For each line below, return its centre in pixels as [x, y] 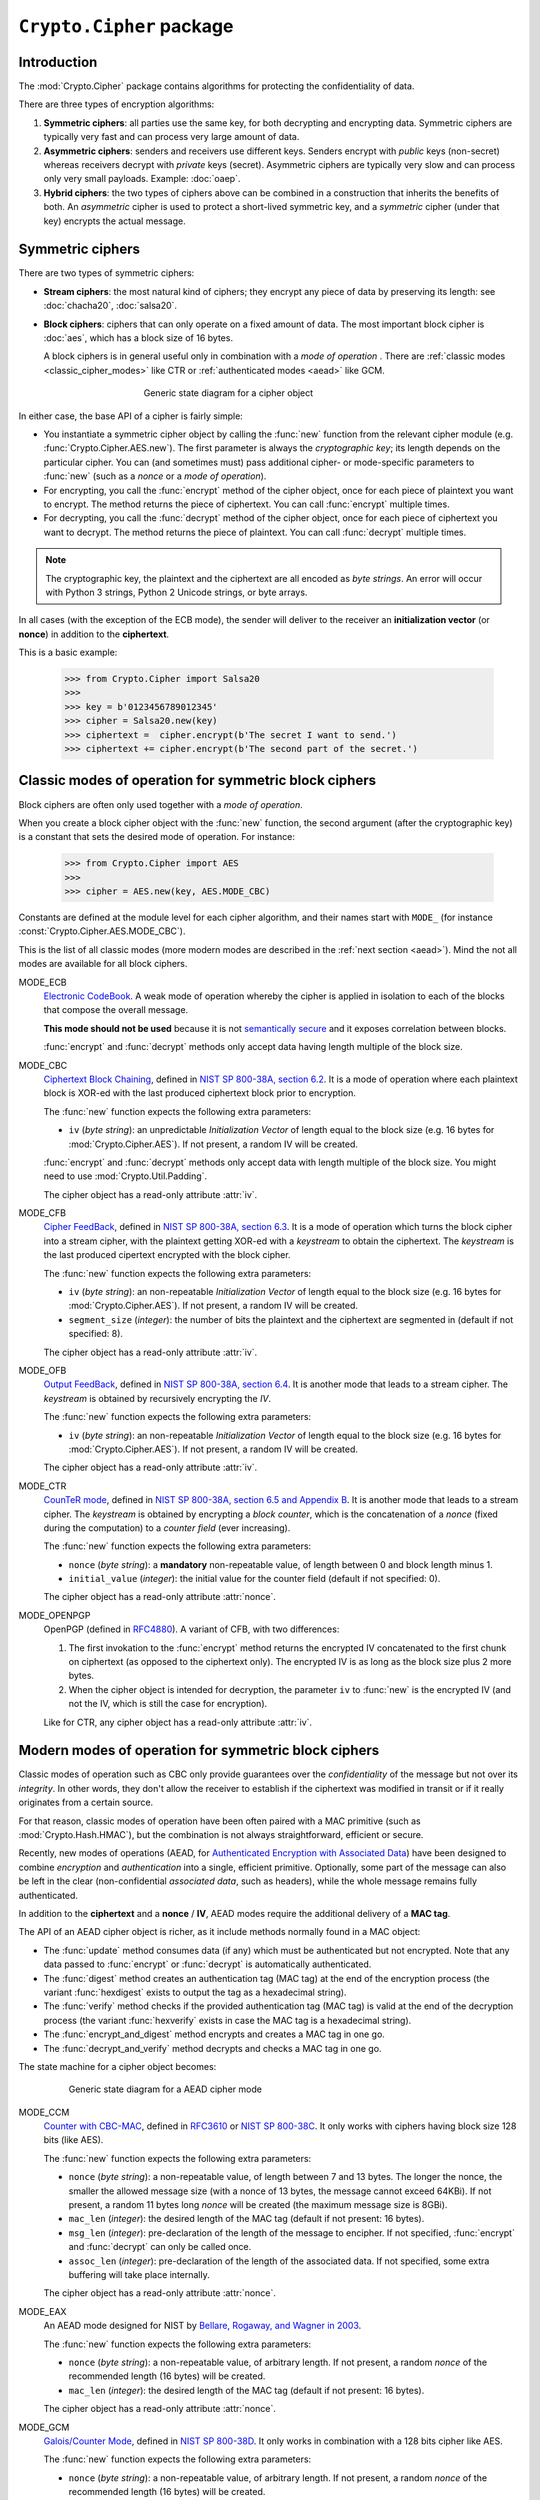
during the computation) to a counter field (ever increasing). [167, 1527]
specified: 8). [96, 1334]
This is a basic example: [68, 652]
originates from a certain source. [86, 1802]
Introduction [58, 61]
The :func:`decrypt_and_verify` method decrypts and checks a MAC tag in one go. [212, 2048]
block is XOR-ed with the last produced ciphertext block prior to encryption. [200, 1093]
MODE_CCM [44, 2112]
